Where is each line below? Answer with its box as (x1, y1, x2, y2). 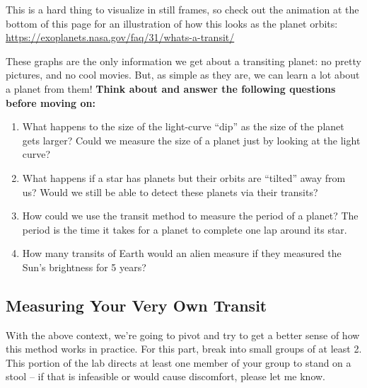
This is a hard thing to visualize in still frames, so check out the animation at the (6, 2, 359, 16)
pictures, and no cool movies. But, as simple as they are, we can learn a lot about (6, 67, 360, 82)
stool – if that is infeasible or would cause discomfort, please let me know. (6, 369, 326, 384)
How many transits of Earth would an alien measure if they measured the (22, 246, 342, 261)
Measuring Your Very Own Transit (6, 294, 267, 316)
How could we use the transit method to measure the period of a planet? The (22, 208, 359, 223)
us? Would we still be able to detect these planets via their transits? (22, 184, 318, 199)
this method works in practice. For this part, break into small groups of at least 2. (6, 341, 362, 356)
